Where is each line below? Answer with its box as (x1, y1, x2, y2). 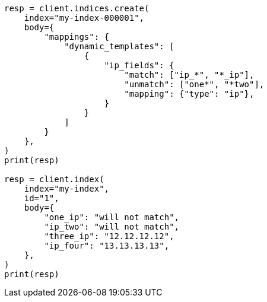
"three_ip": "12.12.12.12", (44, 231, 174, 241)
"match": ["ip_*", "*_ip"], (124, 70, 255, 80)
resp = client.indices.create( (4, 4, 150, 13)
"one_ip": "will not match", (44, 212, 180, 222)
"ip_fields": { (104, 61, 174, 70)
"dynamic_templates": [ (64, 42, 174, 51)
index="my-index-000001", (24, 13, 145, 23)
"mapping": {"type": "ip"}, (124, 89, 255, 98)
